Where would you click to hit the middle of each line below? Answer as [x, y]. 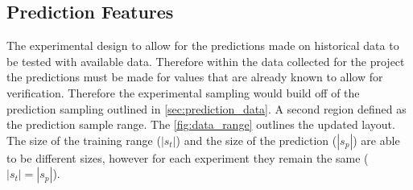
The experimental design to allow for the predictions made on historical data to [203, 45]
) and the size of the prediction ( [256, 140]
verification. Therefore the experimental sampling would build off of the [183, 92]
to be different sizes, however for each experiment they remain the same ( [188, 157]
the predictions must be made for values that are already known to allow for [195, 77]
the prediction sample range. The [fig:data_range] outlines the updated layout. [201, 124]
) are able [376, 140]
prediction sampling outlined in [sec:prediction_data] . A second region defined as [206, 108]
